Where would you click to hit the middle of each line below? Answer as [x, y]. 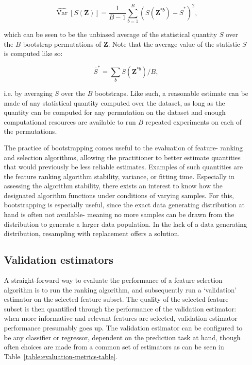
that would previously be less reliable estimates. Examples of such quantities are [124, 167]
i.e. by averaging [28, 93]
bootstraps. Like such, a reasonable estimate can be [171, 93]
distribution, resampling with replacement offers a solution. [92, 233]
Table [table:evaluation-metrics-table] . [61, 356]
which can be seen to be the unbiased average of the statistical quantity [110, 34]
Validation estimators [59, 260]
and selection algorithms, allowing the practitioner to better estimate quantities [122, 157]
